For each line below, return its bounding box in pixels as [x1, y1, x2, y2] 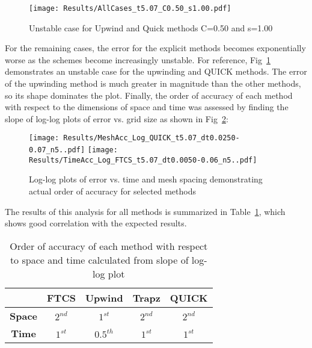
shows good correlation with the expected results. [5, 217, 187, 229]
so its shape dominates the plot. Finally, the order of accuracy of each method [5, 89, 293, 101]
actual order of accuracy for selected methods [29, 184, 196, 197]
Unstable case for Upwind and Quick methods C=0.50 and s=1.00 [29, 21, 273, 34]
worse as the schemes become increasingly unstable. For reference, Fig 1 [5, 53, 271, 66]
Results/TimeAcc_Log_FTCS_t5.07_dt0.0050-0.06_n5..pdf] [29, 155, 257, 164]
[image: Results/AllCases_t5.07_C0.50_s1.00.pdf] [29, 4, 231, 13]
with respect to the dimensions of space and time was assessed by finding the [5, 101, 289, 113]
